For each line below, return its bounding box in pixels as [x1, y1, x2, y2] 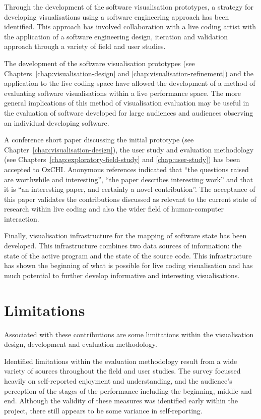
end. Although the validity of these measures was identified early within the [4, 395, 238, 406]
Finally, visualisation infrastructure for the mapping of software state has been [4, 230, 247, 241]
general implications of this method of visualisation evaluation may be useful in [4, 97, 249, 108]
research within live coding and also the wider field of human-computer [4, 203, 224, 214]
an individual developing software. [4, 117, 109, 128]
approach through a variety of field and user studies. [4, 41, 166, 51]
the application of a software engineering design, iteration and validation [4, 31, 228, 41]
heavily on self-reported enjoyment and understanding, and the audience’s [4, 375, 232, 386]
